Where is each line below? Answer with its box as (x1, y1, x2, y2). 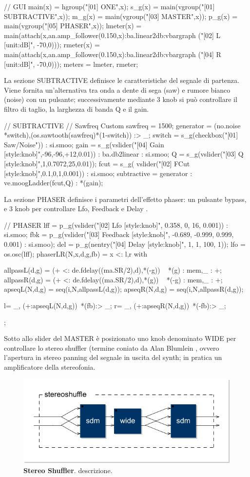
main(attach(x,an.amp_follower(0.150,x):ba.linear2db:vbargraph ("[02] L (4, 30, 221, 40)
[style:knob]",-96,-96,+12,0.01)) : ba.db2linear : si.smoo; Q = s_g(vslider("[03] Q (4, 149, 244, 159)
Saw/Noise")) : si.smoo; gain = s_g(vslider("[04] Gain (4, 139, 164, 149)
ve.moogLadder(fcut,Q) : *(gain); (4, 178, 103, 188)
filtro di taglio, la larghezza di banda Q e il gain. (4, 103, 149, 114)
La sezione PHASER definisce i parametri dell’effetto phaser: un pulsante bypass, (4, 194, 247, 204)
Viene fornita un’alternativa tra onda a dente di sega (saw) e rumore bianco (4, 84, 231, 95)
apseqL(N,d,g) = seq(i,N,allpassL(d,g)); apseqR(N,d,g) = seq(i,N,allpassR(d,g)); (4, 284, 244, 294)
